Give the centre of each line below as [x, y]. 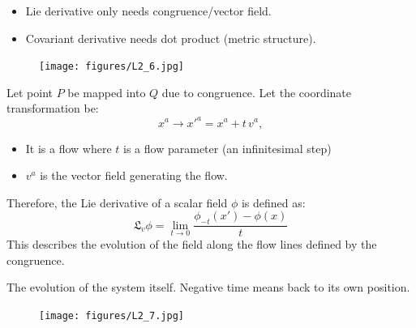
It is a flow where [69, 148]
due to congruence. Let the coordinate [257, 92]
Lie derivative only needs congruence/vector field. [148, 11]
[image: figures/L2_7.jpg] [112, 315]
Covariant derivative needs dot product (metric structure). [171, 38]
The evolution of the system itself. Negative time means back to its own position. [208, 287]
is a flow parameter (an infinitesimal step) [227, 148]
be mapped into [107, 92]
